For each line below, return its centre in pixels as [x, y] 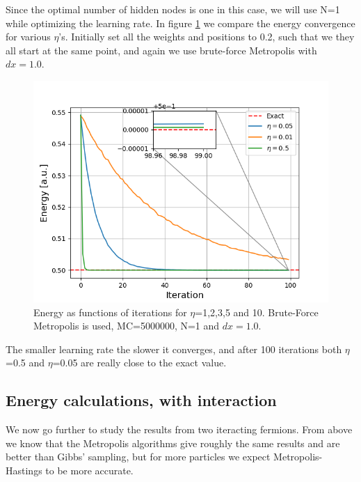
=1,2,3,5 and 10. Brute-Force [257, 312]
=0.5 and [25, 363]
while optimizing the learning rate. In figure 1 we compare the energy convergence [180, 23]
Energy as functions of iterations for [110, 312]
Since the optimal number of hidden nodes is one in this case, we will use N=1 [173, 9]
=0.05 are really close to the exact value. [139, 363]
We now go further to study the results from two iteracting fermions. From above [179, 429]
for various [28, 37]
